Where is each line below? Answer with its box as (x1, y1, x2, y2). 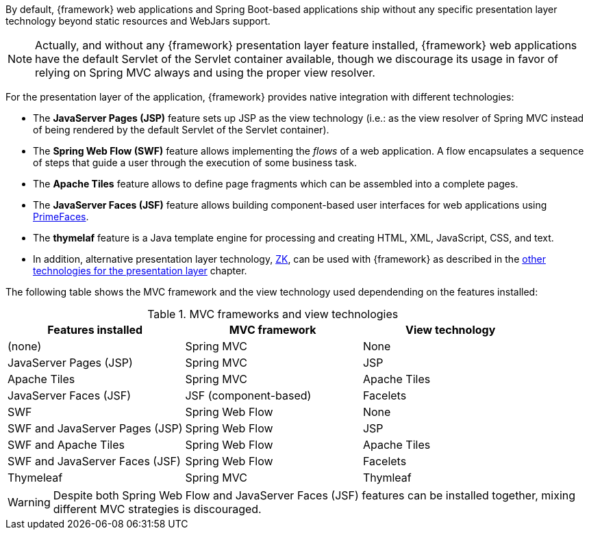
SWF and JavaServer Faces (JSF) (8, 454, 181, 468)
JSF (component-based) (185, 389, 312, 402)
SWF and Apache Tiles (8, 438, 125, 452)
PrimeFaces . (33, 211, 89, 222)
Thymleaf (362, 471, 412, 484)
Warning (8, 495, 51, 509)
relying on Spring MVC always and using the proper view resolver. (35, 66, 375, 79)
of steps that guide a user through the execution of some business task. (33, 157, 357, 168)
